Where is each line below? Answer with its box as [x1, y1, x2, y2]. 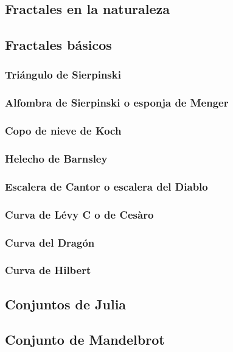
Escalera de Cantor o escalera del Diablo [5, 178, 208, 194]
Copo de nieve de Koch [5, 123, 122, 138]
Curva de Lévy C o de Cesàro [5, 206, 154, 222]
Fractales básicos [5, 35, 112, 54]
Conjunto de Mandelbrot [5, 330, 165, 349]
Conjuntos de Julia [5, 294, 127, 313]
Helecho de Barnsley [5, 151, 108, 166]
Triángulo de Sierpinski [5, 67, 121, 82]
